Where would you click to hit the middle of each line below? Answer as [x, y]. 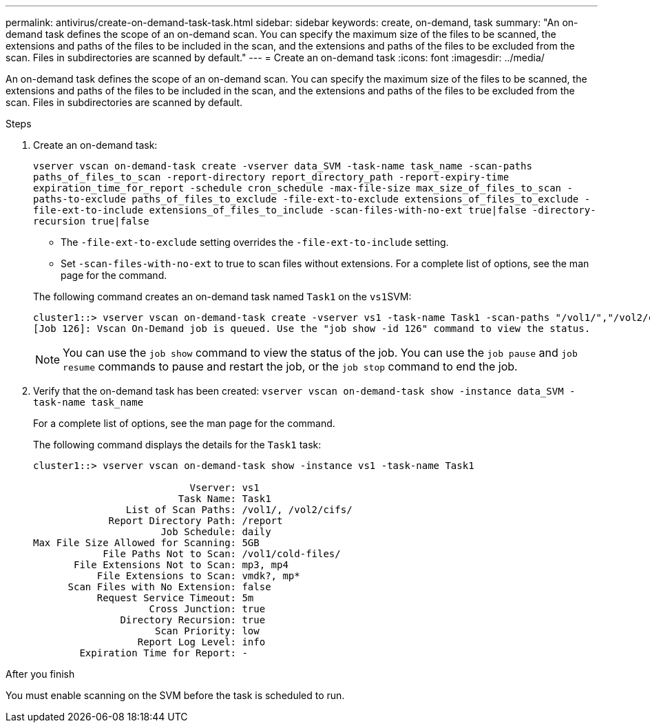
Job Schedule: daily [216, 532]
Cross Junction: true [207, 609]
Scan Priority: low [207, 631]
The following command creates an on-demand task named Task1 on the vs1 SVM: [222, 297]
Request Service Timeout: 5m [175, 598]
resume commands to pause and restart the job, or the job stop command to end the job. [290, 366]
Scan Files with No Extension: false [169, 587]
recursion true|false [91, 221]
